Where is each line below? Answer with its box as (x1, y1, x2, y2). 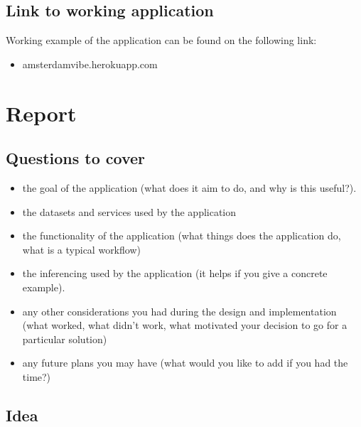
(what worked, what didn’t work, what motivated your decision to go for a (22, 318, 347, 333)
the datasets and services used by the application (22, 204, 237, 219)
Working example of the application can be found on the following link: (6, 33, 317, 48)
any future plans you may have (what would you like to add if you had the (22, 355, 348, 370)
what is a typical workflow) (22, 242, 141, 256)
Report (6, 98, 77, 127)
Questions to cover (6, 147, 146, 169)
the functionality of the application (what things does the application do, (22, 228, 341, 243)
